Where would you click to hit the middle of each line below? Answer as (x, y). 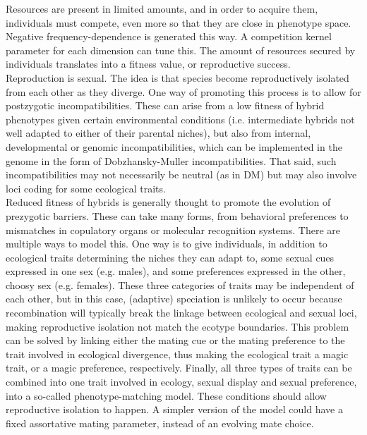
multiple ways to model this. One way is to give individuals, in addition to (167, 244)
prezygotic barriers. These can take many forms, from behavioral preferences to (177, 215)
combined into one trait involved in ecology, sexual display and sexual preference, (181, 382)
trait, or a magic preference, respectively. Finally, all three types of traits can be (179, 368)
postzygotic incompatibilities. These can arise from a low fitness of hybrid (165, 105)
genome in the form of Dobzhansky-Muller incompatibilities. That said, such (171, 160)
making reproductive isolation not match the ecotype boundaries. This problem (178, 326)
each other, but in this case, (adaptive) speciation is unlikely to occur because (174, 299)
